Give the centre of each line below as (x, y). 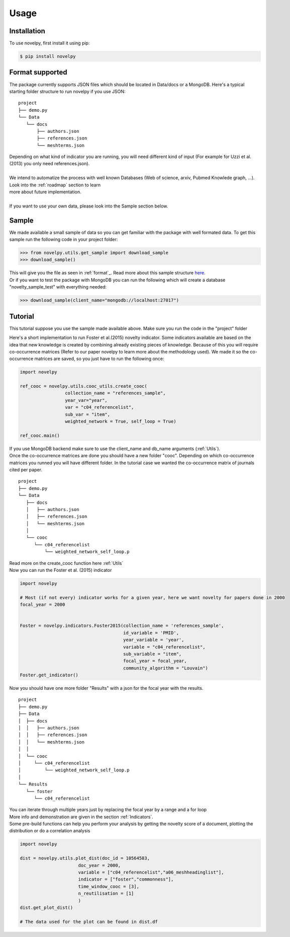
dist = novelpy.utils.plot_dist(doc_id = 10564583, (85, 858)
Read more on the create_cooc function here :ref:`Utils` (66, 563)
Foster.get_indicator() (49, 675)
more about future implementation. (45, 192)
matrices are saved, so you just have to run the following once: (99, 359)
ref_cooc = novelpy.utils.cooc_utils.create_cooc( (84, 386)
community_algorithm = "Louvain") (166, 668)
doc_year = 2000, (99, 865)
